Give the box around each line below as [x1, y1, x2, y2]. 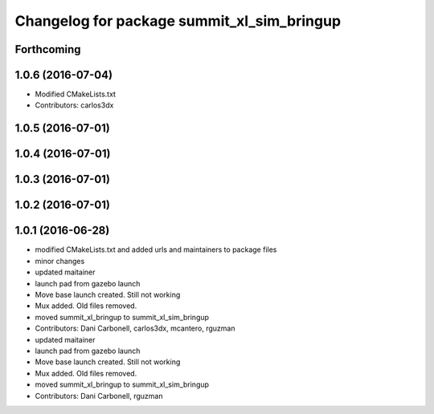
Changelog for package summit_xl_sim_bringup [14, 12, 342, 30]
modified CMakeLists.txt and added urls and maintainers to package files [35, 245, 277, 254]
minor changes [35, 256, 85, 266]
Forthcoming [14, 43, 81, 56]
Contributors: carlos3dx [35, 100, 114, 110]
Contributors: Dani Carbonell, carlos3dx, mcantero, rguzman [35, 323, 235, 333]
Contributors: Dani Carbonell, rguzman [35, 391, 163, 400]
